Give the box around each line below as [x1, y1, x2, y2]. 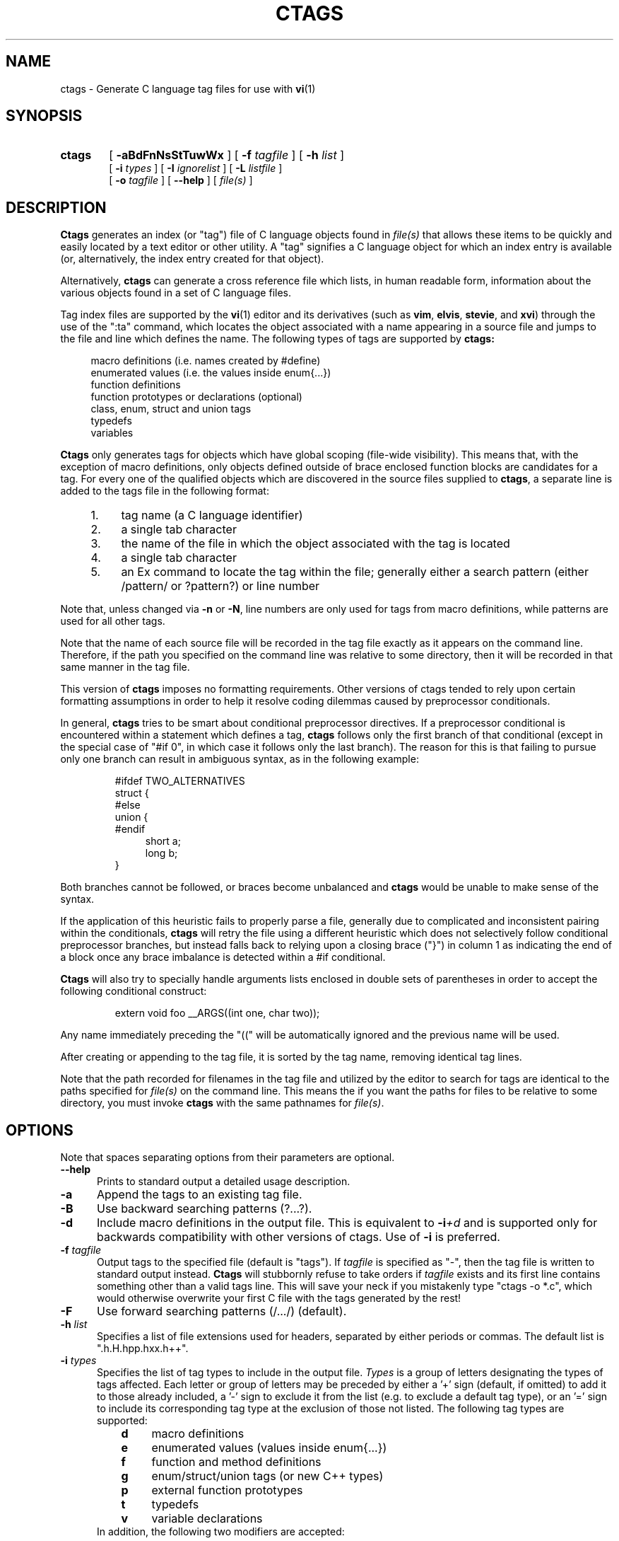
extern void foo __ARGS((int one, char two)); [114, 1007, 320, 1020]
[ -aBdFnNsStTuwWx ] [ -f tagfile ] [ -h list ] [109, 148, 345, 163]
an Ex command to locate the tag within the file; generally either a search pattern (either [121, 565, 589, 579]
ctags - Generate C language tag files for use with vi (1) [60, 82, 316, 95]
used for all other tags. [60, 615, 165, 628]
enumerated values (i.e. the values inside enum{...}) [90, 367, 331, 379]
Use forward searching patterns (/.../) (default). [96, 1304, 347, 1319]
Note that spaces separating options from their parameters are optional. [60, 1151, 395, 1164]
